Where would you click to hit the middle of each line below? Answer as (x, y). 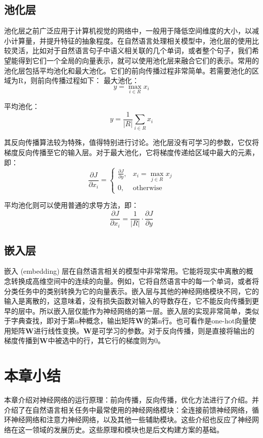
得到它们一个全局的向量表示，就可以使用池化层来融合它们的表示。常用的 (138, 60)
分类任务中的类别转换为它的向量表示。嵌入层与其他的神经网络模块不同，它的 (131, 291)
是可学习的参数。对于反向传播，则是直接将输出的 (173, 330)
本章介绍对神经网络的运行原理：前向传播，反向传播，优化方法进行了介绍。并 (131, 400)
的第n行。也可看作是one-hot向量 (196, 321)
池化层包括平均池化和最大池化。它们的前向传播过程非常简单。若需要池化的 (128, 70)
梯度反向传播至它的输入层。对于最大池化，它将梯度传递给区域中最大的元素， (131, 152)
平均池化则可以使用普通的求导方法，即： (71, 205)
